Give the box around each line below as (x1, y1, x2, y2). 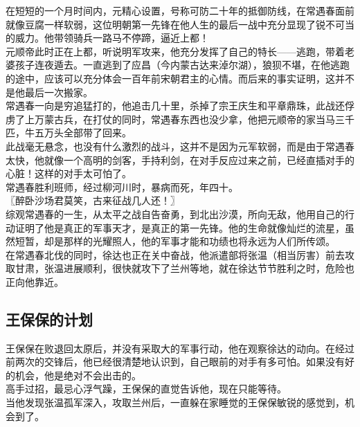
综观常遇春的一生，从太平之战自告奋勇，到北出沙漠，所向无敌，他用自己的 (6, 206, 345, 221)
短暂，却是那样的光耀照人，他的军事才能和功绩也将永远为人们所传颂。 (15, 234, 335, 248)
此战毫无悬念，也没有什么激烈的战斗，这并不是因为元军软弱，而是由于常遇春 (6, 138, 354, 153)
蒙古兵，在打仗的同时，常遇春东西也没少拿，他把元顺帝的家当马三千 (44, 111, 354, 126)
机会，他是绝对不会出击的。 (15, 367, 141, 382)
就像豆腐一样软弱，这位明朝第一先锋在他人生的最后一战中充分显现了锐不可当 (6, 17, 354, 31)
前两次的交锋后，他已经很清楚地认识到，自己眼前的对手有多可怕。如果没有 (6, 354, 345, 369)
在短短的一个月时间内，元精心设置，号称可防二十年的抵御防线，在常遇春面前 (6, 3, 354, 17)
